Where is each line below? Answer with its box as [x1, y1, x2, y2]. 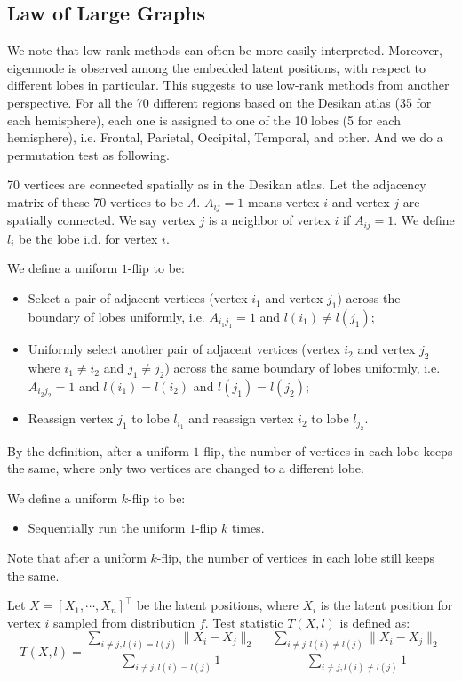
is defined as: [339, 613, 410, 631]
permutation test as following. [7, 145, 170, 164]
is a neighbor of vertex [208, 211, 331, 229]
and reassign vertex [188, 409, 294, 428]
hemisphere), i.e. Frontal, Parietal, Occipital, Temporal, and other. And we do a [7, 128, 443, 147]
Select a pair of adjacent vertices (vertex [28, 289, 248, 308]
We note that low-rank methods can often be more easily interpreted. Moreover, [7, 41, 442, 60]
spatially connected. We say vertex [7, 211, 195, 229]
